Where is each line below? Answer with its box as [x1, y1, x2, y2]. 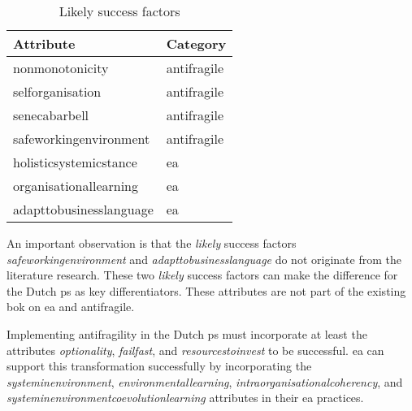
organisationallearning [13, 176, 139, 195]
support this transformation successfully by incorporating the [7, 357, 312, 374]
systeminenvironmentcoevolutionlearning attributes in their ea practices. [7, 389, 364, 406]
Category [166, 34, 227, 53]
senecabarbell [13, 106, 89, 124]
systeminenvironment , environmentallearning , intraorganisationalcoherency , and [7, 373, 403, 390]
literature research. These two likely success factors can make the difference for [7, 266, 398, 283]
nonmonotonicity [13, 58, 109, 77]
